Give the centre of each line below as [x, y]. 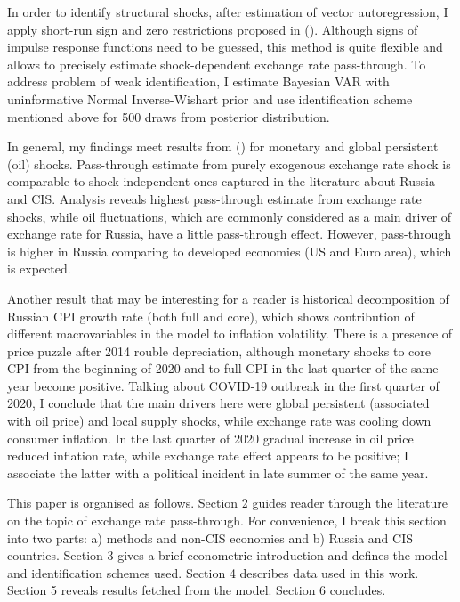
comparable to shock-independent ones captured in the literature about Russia [221, 181]
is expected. [39, 268]
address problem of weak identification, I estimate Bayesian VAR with [198, 81]
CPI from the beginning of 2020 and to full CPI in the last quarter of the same [223, 368]
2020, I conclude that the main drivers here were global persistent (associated [218, 403]
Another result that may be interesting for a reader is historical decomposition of [228, 298]
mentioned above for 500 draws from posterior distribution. [169, 116]
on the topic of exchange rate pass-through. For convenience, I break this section [227, 521]
